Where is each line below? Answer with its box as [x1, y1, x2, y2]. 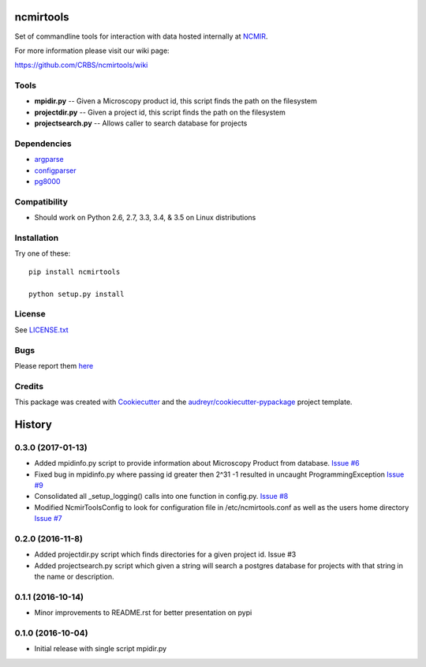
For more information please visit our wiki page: [14, 46, 170, 55]
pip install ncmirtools [28, 267, 121, 276]
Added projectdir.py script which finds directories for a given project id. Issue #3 [34, 549, 297, 560]
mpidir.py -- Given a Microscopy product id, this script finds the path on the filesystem [34, 96, 317, 106]
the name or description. [34, 572, 114, 582]
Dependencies [14, 138, 73, 149]
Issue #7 [34, 514, 62, 523]
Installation [14, 233, 59, 244]
